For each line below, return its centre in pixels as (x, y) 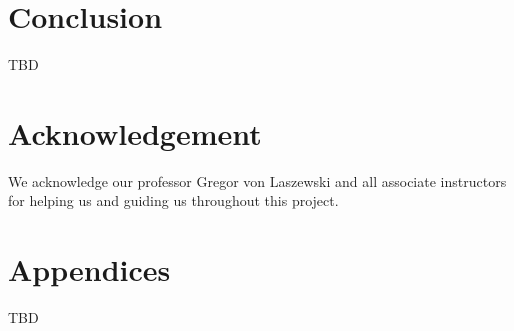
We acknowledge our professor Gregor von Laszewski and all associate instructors (257, 180)
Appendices (89, 269)
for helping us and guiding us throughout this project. (173, 200)
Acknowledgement (135, 132)
